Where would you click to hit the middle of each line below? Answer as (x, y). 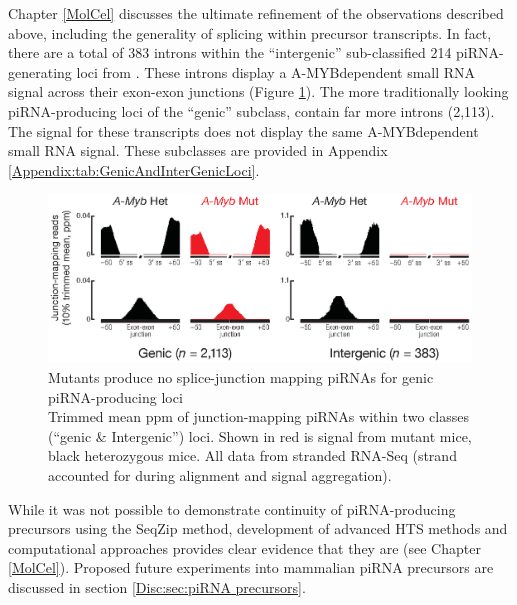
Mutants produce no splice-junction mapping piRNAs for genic (241, 377)
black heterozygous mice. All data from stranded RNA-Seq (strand (252, 455)
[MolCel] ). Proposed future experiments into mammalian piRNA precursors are (251, 567)
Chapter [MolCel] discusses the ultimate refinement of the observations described (256, 13)
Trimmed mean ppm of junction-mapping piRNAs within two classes (258, 416)
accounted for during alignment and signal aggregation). (220, 475)
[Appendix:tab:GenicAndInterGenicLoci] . (134, 169)
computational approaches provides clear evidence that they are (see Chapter (244, 547)
